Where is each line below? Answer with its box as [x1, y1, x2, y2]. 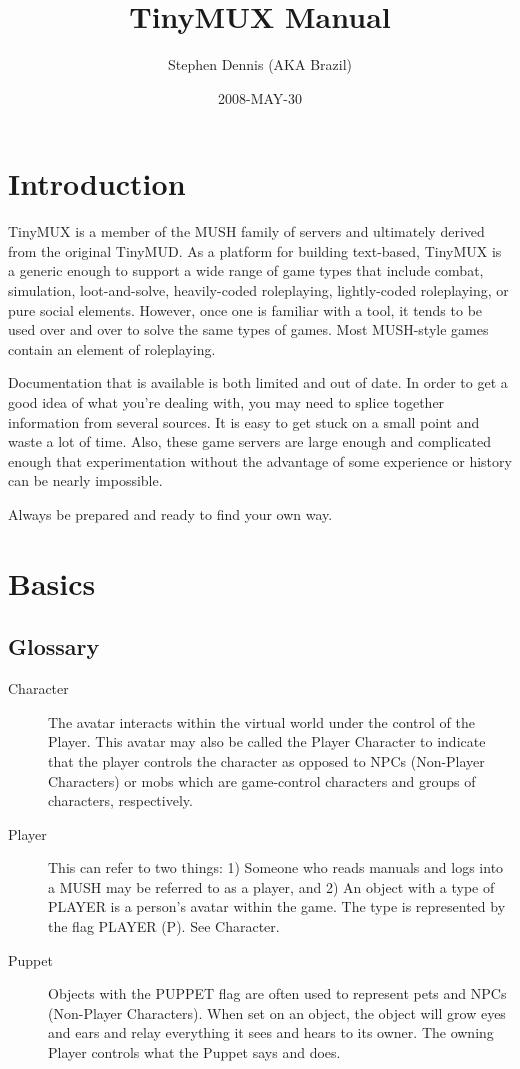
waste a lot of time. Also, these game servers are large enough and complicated [8, 431, 492, 452]
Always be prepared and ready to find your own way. [8, 503, 333, 524]
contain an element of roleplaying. [8, 338, 216, 359]
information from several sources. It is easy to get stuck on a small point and [8, 411, 480, 432]
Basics [8, 562, 96, 603]
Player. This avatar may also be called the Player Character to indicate [48, 731, 486, 752]
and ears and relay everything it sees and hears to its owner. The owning [48, 1022, 494, 1043]
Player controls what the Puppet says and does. [48, 1042, 341, 1063]
